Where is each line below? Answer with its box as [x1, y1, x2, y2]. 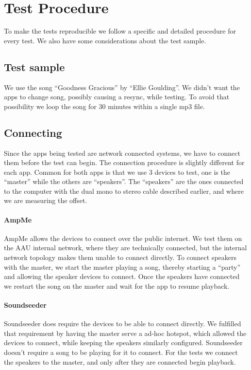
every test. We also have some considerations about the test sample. [4, 35, 206, 45]
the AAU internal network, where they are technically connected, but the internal [4, 242, 247, 253]
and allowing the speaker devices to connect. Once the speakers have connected [4, 271, 240, 281]
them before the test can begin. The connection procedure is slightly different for [4, 157, 245, 167]
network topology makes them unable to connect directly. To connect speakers [4, 252, 237, 262]
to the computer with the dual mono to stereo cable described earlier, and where [4, 185, 244, 196]
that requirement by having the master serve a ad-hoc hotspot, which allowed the [4, 328, 247, 338]
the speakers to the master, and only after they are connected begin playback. [4, 356, 236, 367]
